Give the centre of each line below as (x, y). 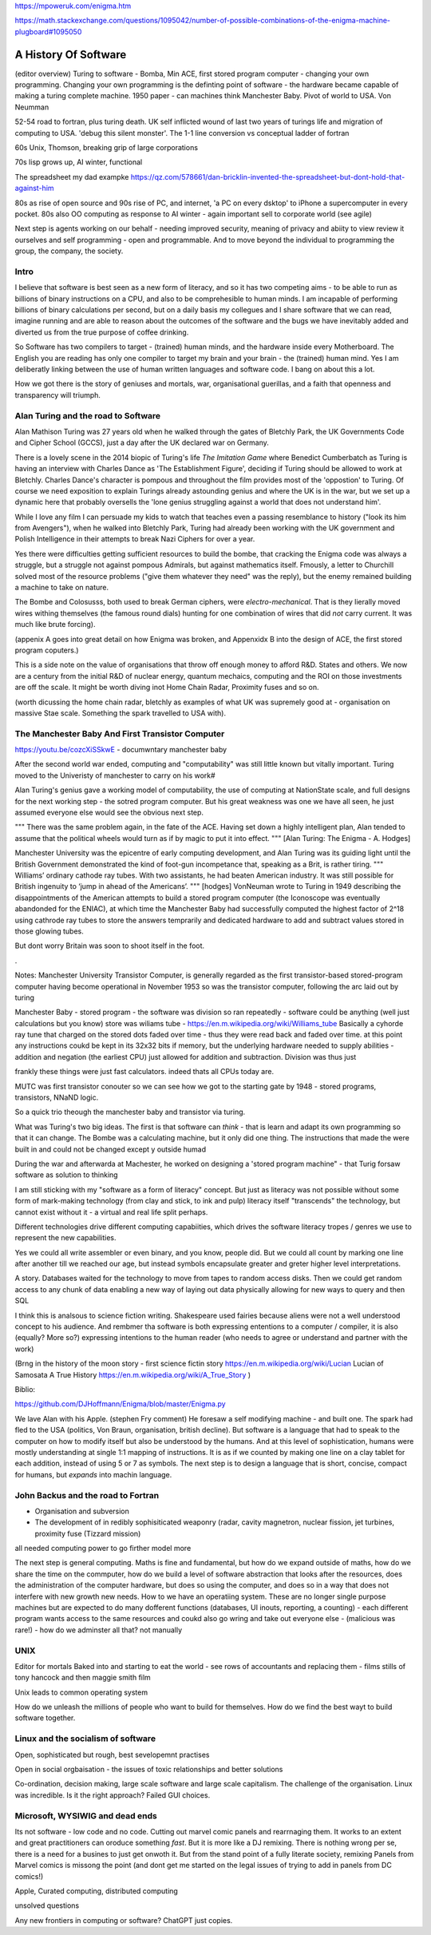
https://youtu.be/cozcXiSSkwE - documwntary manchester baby (121, 750)
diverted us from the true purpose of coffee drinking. (102, 332)
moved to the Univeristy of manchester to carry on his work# (115, 775)
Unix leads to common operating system (81, 1692)
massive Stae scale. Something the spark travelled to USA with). (121, 713)
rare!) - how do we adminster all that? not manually (99, 1630)
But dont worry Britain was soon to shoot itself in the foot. (110, 946)
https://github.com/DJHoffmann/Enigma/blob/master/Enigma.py (121, 1404)
